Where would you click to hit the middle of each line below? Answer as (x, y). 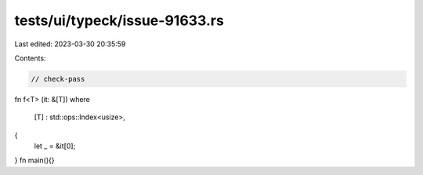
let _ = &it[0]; (55, 146)
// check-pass (58, 79)
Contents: (30, 58)
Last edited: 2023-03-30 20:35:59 (70, 44)
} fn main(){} (34, 160)
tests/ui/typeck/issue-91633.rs (119, 20)
